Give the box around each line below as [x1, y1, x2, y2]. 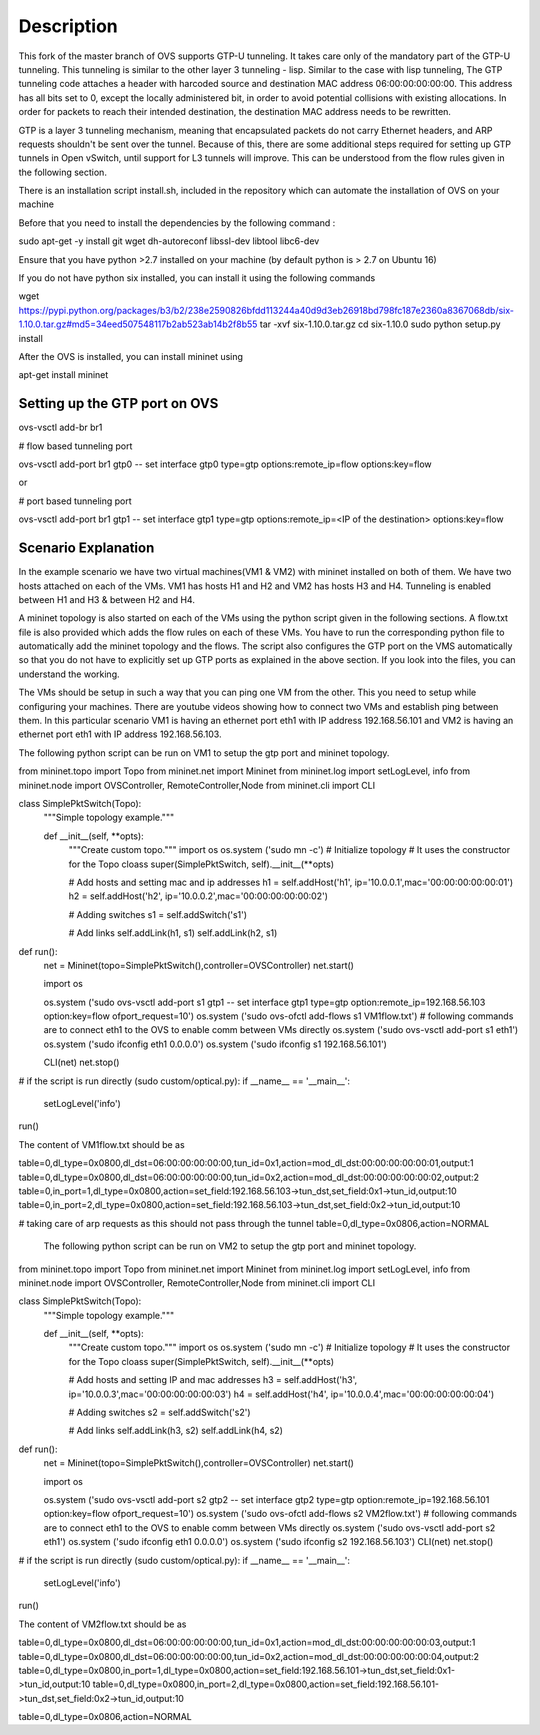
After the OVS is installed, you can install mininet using [18, 350, 244, 362]
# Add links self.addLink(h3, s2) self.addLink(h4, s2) [68, 1425, 284, 1437]
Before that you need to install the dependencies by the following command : [18, 216, 336, 229]
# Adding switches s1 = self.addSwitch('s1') [68, 908, 248, 920]
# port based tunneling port [18, 495, 132, 507]
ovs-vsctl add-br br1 [18, 421, 103, 434]
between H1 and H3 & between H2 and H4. [18, 593, 195, 605]
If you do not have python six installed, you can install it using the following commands [18, 272, 376, 284]
